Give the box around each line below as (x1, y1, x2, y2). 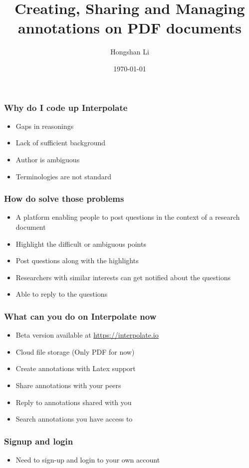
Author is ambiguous (15, 154, 80, 164)
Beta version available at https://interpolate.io (15, 330, 159, 340)
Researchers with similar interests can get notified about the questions (15, 272, 231, 282)
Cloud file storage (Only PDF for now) (15, 346, 135, 357)
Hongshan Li (110, 46, 149, 57)
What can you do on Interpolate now (4, 310, 157, 322)
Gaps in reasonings (15, 120, 74, 131)
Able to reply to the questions (15, 289, 108, 299)
